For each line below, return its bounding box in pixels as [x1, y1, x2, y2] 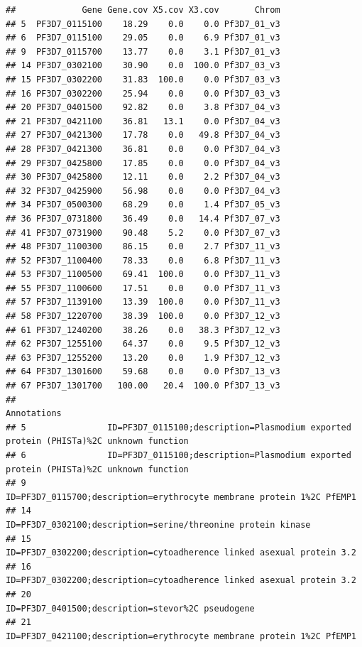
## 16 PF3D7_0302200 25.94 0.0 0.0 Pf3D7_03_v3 [6, 88, 280, 99]
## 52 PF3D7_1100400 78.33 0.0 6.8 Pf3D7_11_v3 [6, 255, 280, 266]
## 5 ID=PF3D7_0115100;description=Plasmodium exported [6, 422, 351, 433]
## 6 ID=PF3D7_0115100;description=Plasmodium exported [6, 450, 351, 460]
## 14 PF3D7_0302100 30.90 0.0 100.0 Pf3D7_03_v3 [6, 60, 280, 71]
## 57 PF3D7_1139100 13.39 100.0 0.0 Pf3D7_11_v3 [6, 297, 280, 308]
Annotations [6, 408, 62, 419]
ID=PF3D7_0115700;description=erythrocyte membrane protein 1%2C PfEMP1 [6, 491, 356, 502]
